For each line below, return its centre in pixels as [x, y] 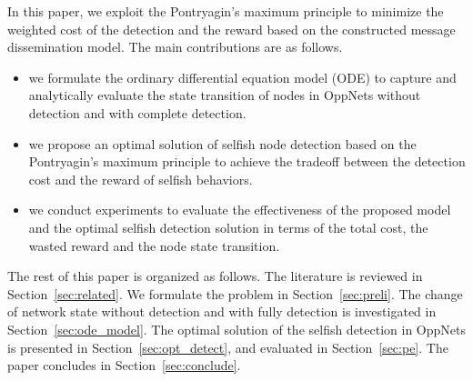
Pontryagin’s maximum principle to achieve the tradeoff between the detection [247, 161]
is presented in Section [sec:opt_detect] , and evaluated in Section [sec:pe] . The [228, 347]
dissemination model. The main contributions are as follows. [175, 47]
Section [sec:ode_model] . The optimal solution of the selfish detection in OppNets [237, 329]
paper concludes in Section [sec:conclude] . [124, 365]
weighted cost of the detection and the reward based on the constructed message [231, 29]
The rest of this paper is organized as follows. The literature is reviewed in [215, 276]
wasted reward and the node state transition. [154, 245]
